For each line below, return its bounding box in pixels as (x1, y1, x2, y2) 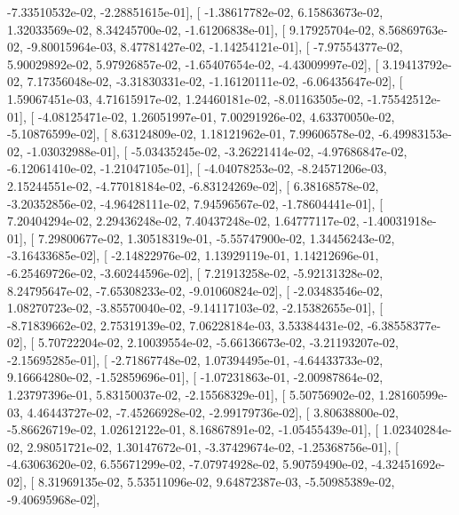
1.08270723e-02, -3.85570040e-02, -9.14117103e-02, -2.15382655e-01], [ (7, 298, 384, 317)
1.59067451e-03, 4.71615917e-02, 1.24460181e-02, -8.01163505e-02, (7, 89, 364, 107)
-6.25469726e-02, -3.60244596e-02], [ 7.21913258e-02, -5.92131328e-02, (7, 263, 384, 281)
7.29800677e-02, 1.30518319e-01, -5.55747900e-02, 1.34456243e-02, (37, 228, 395, 247)
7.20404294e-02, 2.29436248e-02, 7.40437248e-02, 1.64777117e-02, (7, 211, 360, 230)
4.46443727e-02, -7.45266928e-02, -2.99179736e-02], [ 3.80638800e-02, (27, 402, 399, 421)
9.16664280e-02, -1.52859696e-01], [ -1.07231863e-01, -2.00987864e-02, (7, 368, 384, 386)
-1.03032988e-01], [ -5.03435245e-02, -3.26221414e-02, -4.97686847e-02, (27, 141, 408, 160)
